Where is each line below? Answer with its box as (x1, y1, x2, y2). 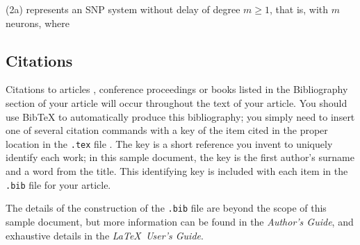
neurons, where (6, 15, 69, 30)
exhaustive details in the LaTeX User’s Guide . (6, 228, 204, 242)
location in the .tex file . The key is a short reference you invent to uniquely (6, 136, 333, 151)
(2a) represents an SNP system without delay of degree (6, 2, 240, 16)
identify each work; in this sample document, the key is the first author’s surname (6, 150, 354, 164)
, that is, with (270, 2, 329, 16)
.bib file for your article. (6, 177, 111, 192)
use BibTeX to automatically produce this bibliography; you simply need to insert (6, 109, 355, 124)
